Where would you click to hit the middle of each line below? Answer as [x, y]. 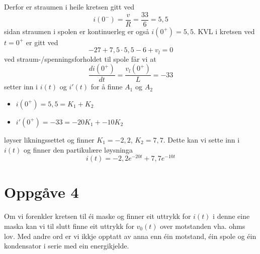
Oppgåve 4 [41, 192]
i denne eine [231, 216]
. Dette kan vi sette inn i [201, 139]
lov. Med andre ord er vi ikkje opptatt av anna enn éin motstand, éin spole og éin [130, 236]
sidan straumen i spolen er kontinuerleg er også [77, 31]
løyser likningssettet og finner [49, 139]
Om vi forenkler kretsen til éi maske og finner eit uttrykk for [98, 216]
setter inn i [21, 87]
